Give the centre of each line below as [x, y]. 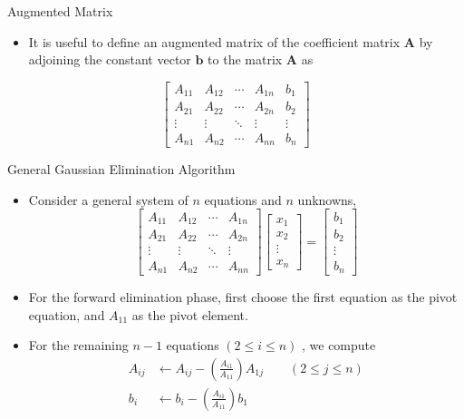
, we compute [339, 345]
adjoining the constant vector [110, 59]
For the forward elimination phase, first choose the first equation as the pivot [243, 296]
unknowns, [327, 199]
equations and [243, 199]
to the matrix [245, 59]
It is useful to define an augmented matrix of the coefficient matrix [214, 41]
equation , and [67, 314]
